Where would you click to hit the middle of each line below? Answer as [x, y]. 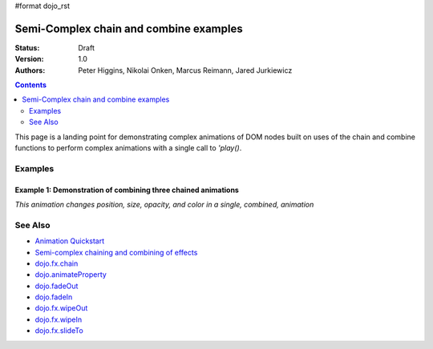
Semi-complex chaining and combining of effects [116, 252]
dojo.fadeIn [54, 297]
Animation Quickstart [70, 241]
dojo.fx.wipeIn [59, 319]
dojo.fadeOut [57, 286]
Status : [27, 47]
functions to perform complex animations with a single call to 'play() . [128, 148]
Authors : [30, 70]
